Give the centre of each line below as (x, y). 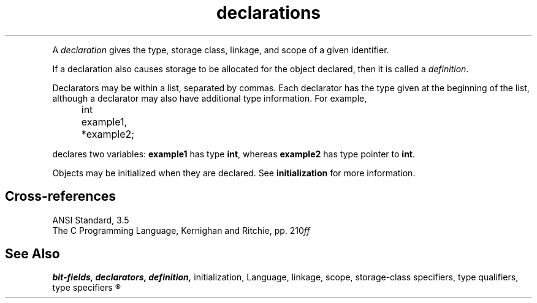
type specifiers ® (86, 288)
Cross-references (61, 196)
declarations (268, 13)
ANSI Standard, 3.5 (91, 220)
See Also (32, 254)
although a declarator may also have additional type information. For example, (210, 98)
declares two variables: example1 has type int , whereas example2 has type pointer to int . (234, 154)
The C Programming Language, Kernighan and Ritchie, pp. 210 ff (181, 230)
